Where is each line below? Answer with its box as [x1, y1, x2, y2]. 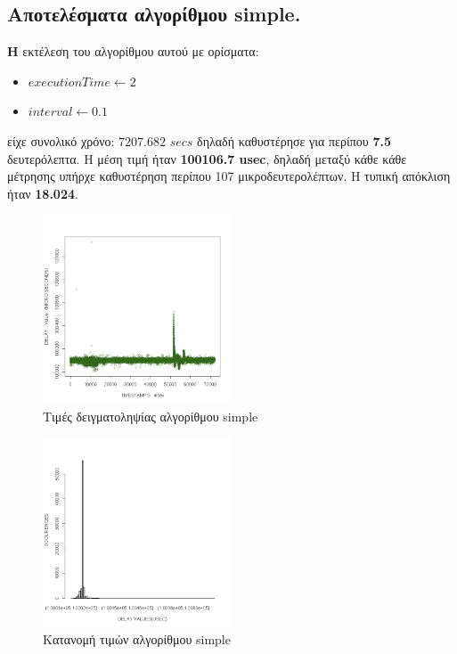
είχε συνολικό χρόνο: [7, 131, 115, 150]
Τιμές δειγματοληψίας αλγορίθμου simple [43, 406, 258, 425]
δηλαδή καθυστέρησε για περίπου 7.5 [197, 131, 391, 150]
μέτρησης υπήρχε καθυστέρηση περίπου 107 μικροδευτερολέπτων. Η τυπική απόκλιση [7, 167, 451, 185]
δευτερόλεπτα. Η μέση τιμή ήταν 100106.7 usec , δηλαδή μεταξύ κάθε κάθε [7, 149, 407, 168]
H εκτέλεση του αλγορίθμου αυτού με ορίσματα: [7, 42, 259, 61]
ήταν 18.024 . [7, 184, 78, 202]
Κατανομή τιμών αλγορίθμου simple [43, 630, 231, 649]
